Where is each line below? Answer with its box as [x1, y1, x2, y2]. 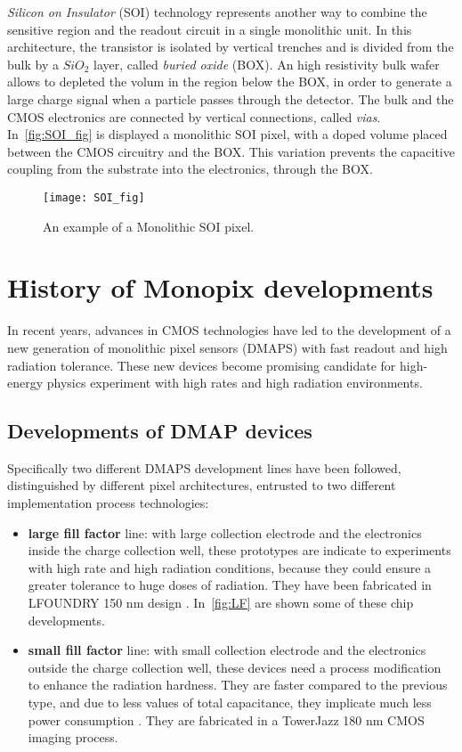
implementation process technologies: [7, 494, 209, 512]
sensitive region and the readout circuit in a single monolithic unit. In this [7, 20, 412, 38]
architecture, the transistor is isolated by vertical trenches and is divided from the [7, 37, 454, 56]
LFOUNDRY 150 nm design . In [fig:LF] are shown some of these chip [28, 593, 414, 612]
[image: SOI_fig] [43, 191, 145, 204]
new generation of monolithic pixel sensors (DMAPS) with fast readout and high [7, 338, 448, 356]
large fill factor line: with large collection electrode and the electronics [28, 523, 422, 542]
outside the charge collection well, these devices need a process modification [28, 658, 442, 676]
